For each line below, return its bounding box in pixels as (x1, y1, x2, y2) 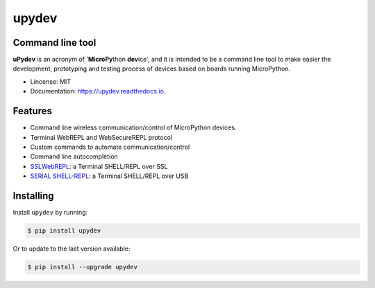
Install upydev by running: (12, 208, 88, 216)
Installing (12, 190, 55, 201)
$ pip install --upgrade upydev (27, 263, 138, 271)
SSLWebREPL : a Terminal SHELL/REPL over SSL (30, 162, 168, 170)
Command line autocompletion (30, 152, 118, 161)
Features (12, 105, 52, 117)
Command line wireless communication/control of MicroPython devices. (30, 123, 237, 132)
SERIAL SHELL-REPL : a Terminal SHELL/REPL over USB (30, 172, 189, 180)
